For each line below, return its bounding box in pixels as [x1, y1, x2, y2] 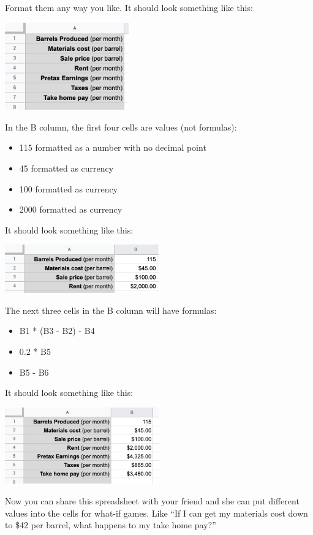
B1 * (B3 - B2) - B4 [19, 324, 95, 337]
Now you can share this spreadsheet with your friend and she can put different [5, 494, 300, 507]
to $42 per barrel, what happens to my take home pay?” [5, 518, 216, 531]
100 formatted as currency [19, 182, 118, 195]
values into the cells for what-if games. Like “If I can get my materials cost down [5, 506, 308, 519]
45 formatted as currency [19, 161, 114, 174]
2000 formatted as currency [19, 203, 123, 216]
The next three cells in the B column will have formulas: [5, 303, 217, 316]
